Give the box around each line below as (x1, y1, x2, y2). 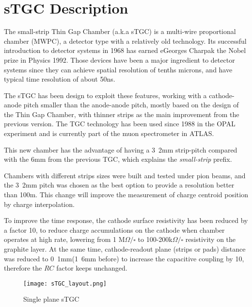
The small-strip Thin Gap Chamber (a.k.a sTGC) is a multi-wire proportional (4, 26, 236, 36)
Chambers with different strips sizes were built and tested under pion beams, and (4, 170, 246, 180)
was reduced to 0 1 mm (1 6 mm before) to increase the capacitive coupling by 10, (4, 253, 244, 263)
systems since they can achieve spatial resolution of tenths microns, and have (4, 64, 233, 74)
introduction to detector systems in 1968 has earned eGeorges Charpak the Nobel (4, 45, 246, 55)
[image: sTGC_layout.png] (23, 280, 107, 287)
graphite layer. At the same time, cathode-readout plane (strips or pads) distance (4, 244, 246, 254)
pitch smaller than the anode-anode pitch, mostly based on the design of (23, 100, 239, 110)
